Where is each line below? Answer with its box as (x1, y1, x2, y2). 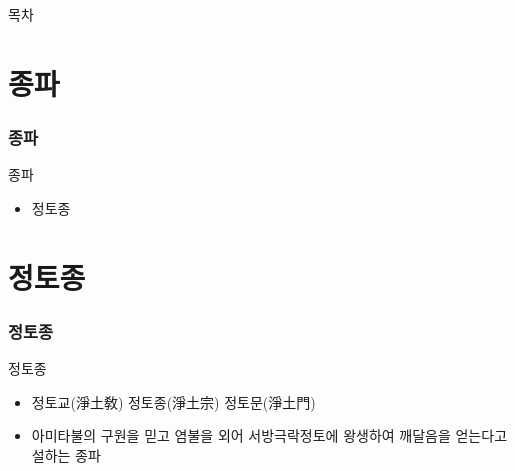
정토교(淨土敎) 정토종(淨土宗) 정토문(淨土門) (31, 391, 316, 412)
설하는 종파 (31, 444, 101, 465)
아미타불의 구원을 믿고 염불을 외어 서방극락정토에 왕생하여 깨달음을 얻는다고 (31, 425, 508, 446)
